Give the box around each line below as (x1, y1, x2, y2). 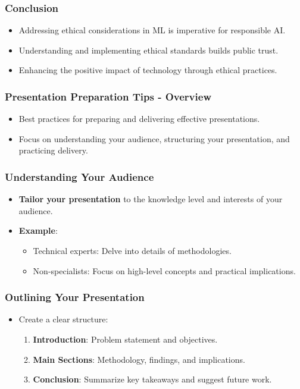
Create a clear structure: (18, 313, 108, 325)
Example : (18, 224, 58, 237)
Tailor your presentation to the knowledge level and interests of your (18, 193, 283, 205)
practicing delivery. (18, 144, 88, 156)
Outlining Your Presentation (5, 290, 145, 305)
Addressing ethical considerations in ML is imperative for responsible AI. (18, 24, 286, 36)
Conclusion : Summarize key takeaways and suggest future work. (33, 373, 272, 385)
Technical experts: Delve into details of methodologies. (33, 244, 232, 256)
